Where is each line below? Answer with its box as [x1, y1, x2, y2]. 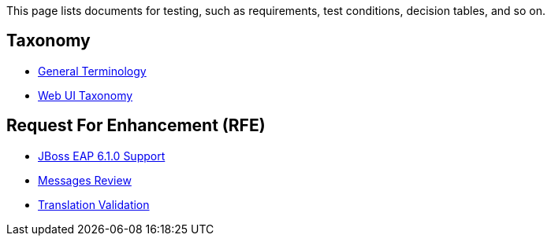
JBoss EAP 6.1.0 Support [38, 148, 166, 163]
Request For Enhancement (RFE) [6, 115, 266, 136]
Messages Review [38, 173, 132, 187]
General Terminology [38, 64, 147, 78]
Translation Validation [38, 197, 150, 211]
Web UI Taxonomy [38, 88, 133, 102]
